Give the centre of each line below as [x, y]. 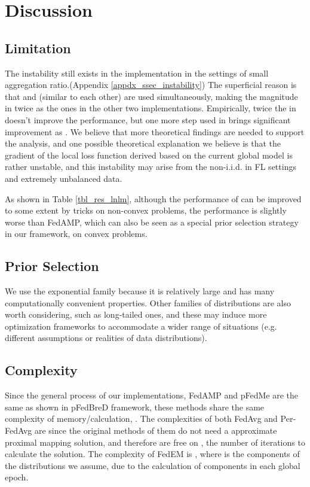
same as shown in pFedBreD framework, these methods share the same [135, 407]
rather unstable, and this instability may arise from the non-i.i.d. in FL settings [151, 167]
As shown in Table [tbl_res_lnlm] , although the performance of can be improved [153, 198]
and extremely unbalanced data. [64, 178]
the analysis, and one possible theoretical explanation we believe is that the [143, 143]
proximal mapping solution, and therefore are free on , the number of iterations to [155, 442]
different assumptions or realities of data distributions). [106, 338]
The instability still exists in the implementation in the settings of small [137, 73]
